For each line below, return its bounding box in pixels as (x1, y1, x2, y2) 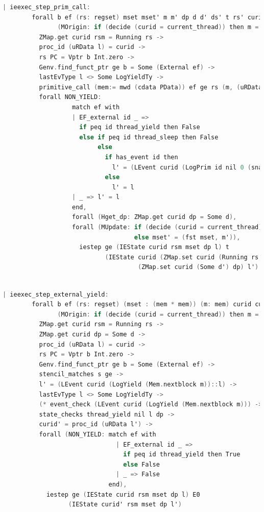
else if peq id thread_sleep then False (79, 133, 219, 141)
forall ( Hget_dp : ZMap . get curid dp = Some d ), (72, 213, 237, 221)
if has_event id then (105, 153, 178, 161)
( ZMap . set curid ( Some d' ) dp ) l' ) (137, 263, 259, 271)
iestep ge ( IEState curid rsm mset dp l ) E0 (46, 491, 200, 498)
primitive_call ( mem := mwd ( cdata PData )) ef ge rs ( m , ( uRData (39, 83, 262, 91)
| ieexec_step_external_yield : (3, 290, 109, 298)
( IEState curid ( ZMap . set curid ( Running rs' (105, 253, 262, 261)
